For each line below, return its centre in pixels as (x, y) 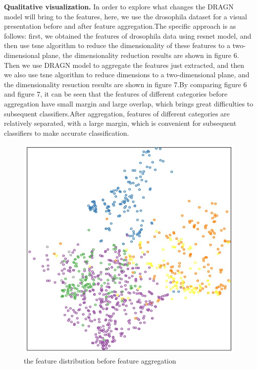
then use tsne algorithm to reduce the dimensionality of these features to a (117, 45)
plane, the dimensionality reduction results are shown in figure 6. (141, 55)
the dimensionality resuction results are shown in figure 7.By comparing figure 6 (126, 84)
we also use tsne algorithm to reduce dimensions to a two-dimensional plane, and (127, 75)
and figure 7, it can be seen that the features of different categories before (116, 94)
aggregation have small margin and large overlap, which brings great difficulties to (129, 103)
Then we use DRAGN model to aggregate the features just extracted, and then (124, 65)
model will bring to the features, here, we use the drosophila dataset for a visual (126, 16)
